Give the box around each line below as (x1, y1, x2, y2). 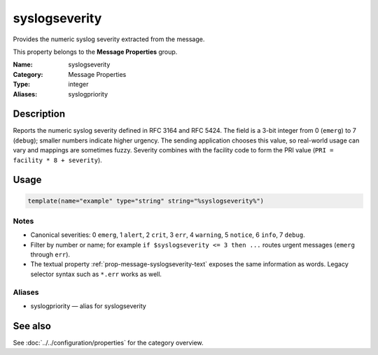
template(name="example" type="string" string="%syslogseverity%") (27, 196, 265, 205)
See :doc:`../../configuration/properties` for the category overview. (13, 338, 204, 347)
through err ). (30, 250, 70, 259)
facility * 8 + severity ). (13, 156, 103, 164)
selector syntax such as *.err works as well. (30, 270, 162, 278)
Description (13, 108, 66, 120)
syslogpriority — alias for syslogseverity (30, 302, 146, 310)
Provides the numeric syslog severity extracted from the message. (13, 35, 205, 43)
